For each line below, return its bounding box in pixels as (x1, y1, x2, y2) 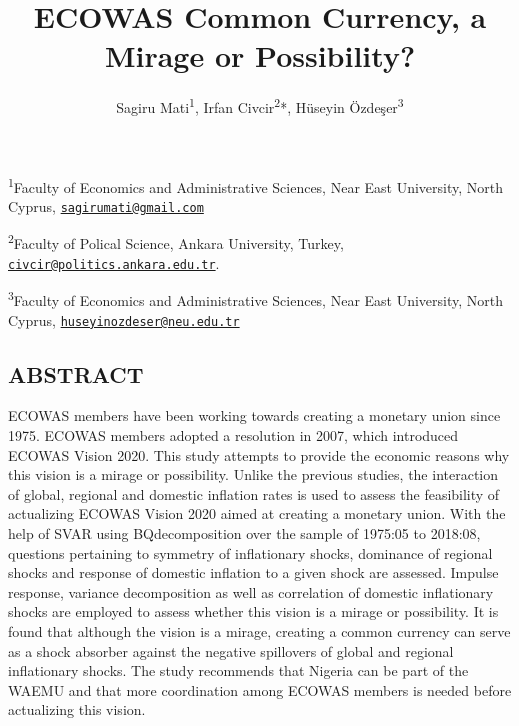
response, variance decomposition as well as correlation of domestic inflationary (8, 581, 494, 602)
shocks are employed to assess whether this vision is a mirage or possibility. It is (8, 601, 499, 622)
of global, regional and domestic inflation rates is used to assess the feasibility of (8, 483, 500, 504)
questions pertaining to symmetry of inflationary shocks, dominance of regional (8, 542, 493, 563)
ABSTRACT (8, 358, 144, 389)
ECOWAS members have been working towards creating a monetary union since (8, 405, 501, 426)
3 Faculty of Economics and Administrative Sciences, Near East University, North (8, 287, 504, 311)
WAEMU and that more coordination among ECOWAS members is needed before (8, 679, 512, 700)
